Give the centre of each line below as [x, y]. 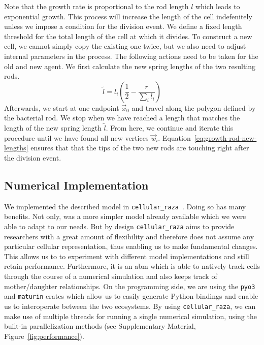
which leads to [218, 6]
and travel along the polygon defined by [194, 107]
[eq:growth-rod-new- [225, 137]
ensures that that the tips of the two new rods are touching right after [140, 148]
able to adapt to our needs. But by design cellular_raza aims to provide [119, 226]
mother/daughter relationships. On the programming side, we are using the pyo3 [130, 286]
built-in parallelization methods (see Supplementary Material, [100, 326]
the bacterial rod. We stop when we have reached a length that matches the [122, 118]
